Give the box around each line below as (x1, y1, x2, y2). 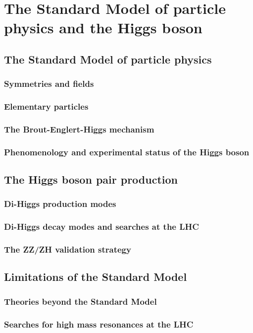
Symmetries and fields (4, 77, 94, 90)
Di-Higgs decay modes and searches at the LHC (4, 220, 199, 233)
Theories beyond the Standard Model (4, 295, 157, 307)
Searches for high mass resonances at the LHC (4, 318, 194, 330)
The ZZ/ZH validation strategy (4, 243, 131, 256)
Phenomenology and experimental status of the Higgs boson (4, 145, 250, 158)
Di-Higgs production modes (4, 198, 116, 210)
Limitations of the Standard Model (4, 269, 187, 284)
